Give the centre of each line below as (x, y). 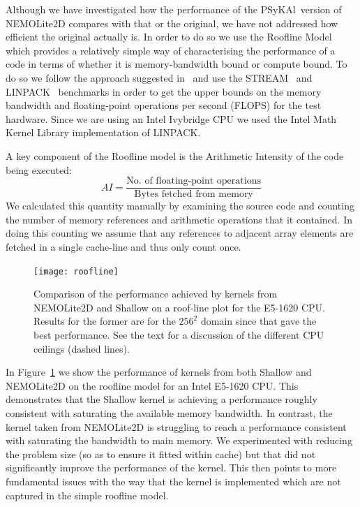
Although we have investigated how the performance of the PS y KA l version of (174, 9)
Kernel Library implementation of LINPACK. (103, 132)
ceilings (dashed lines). (82, 348)
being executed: (39, 169)
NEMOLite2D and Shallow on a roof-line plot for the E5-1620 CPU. (179, 307)
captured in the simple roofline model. (87, 495)
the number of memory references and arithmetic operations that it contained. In (179, 219)
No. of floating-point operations (194, 181)
